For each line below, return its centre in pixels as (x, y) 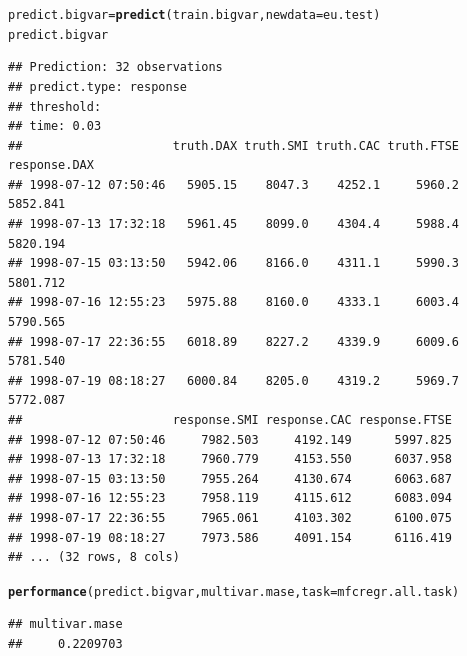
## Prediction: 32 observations (115, 67)
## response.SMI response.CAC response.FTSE (230, 420)
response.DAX (51, 165)
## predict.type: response (97, 86)
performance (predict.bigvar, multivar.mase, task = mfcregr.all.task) (234, 591)
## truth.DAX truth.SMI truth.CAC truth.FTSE (234, 145)
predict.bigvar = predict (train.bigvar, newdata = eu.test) (194, 15)
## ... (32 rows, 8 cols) (94, 557)
